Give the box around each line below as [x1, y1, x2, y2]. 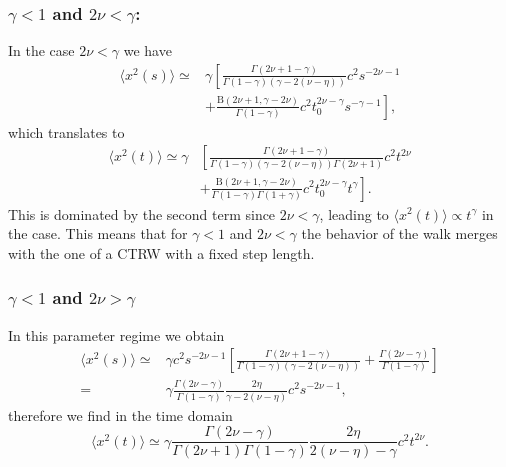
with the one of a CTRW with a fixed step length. [8, 242, 315, 263]
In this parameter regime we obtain [8, 324, 225, 345]
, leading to [319, 203, 389, 224]
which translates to [8, 121, 125, 142]
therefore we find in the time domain [8, 404, 233, 425]
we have [123, 40, 172, 61]
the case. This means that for [8, 223, 188, 244]
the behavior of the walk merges [301, 223, 498, 244]
